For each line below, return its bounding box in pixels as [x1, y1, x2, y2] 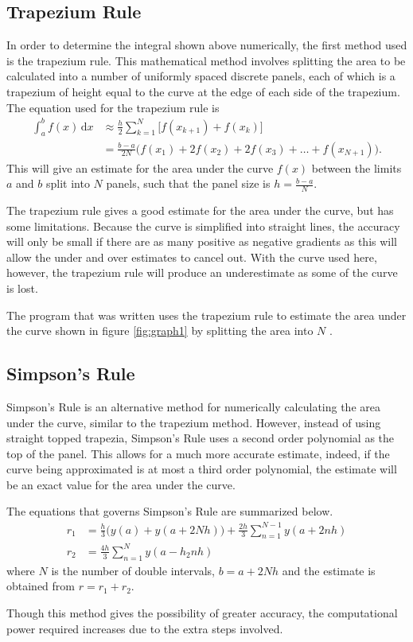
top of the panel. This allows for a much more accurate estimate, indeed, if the [6, 445, 390, 461]
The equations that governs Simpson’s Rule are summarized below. [6, 503, 333, 519]
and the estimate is [282, 562, 376, 578]
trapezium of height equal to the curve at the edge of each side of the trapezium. [6, 83, 400, 99]
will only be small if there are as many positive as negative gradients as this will [6, 233, 398, 250]
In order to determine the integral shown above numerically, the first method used [6, 37, 407, 53]
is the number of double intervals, [51, 562, 215, 578]
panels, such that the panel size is [106, 175, 271, 192]
